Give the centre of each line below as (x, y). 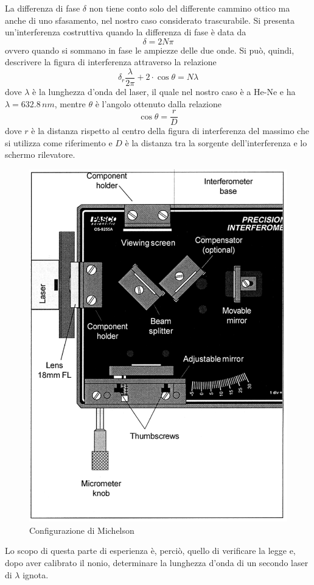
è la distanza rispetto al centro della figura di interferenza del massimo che (170, 131)
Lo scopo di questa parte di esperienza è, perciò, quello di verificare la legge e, (150, 551)
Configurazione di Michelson (82, 530)
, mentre (70, 103)
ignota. (36, 574)
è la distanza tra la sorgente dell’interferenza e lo (216, 142)
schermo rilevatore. (40, 154)
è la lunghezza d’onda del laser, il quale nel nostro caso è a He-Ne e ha (164, 92)
